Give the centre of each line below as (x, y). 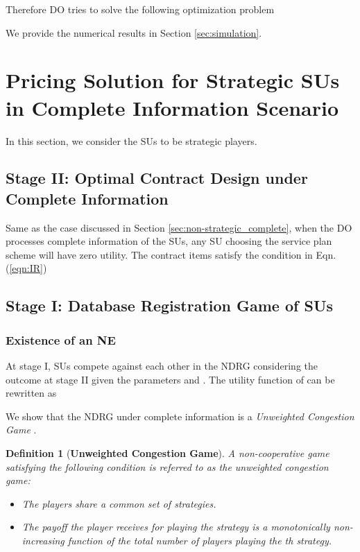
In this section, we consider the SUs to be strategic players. (131, 140)
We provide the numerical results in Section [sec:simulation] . (134, 32)
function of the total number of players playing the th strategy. (200, 540)
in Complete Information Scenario (172, 107)
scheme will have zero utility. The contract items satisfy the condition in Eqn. (171, 254)
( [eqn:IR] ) (26, 268)
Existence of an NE (61, 339)
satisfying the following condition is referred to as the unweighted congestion (167, 466)
